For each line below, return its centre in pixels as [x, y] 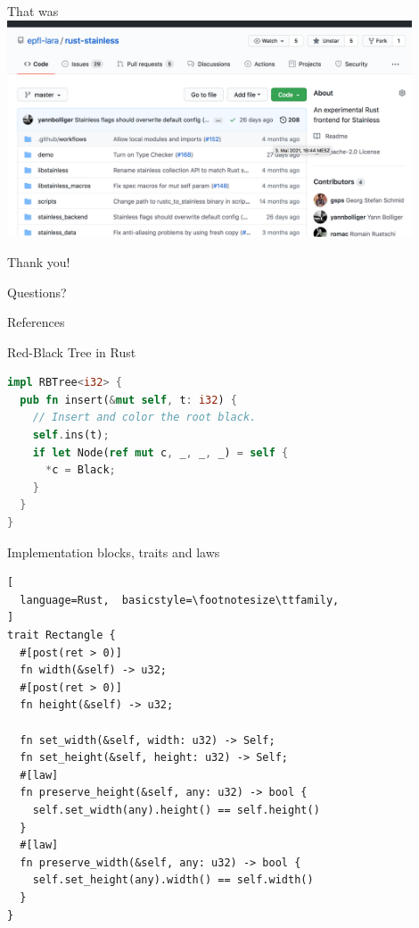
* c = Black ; [80, 470]
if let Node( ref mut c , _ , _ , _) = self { [160, 452]
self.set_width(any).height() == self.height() [176, 810]
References [36, 322]
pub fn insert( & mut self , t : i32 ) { [128, 400]
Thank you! [39, 261]
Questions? [37, 292]
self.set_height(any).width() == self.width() [173, 880]
